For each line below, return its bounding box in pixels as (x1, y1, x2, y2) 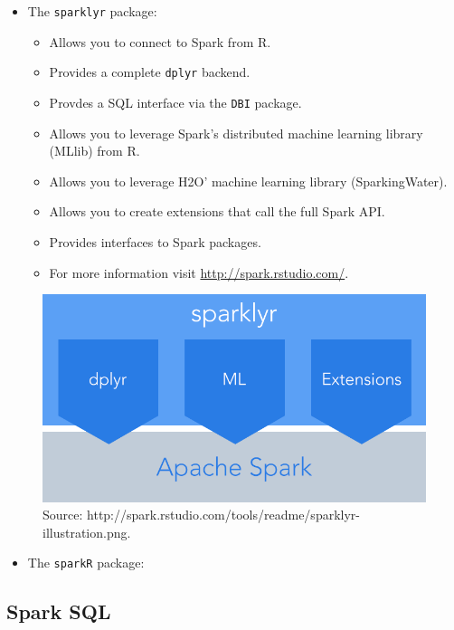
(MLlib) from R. (49, 141, 140, 160)
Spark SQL (6, 597, 111, 625)
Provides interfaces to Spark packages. (49, 232, 261, 251)
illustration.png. (43, 522, 131, 541)
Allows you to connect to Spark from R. (49, 32, 271, 51)
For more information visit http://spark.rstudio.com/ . (49, 262, 349, 282)
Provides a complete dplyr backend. (49, 62, 251, 81)
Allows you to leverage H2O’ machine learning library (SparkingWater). (49, 171, 448, 190)
